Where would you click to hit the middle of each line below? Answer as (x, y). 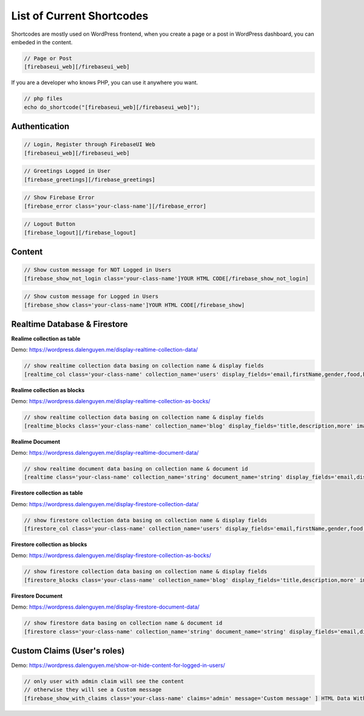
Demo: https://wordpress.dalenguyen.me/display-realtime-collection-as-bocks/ (111, 401)
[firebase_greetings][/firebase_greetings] (90, 179)
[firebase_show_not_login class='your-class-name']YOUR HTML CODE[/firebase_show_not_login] (166, 278)
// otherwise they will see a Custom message (93, 690)
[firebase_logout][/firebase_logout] (80, 233)
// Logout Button (50, 224)
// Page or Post (48, 58)
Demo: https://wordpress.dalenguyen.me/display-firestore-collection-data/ (105, 504)
